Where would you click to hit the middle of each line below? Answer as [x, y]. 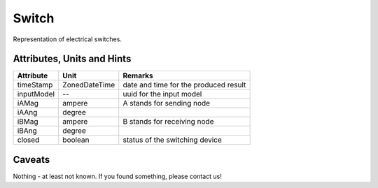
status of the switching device [172, 140]
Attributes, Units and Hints [72, 59]
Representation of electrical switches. [68, 39]
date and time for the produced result [184, 85]
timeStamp [35, 85]
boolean [76, 140]
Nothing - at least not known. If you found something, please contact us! [117, 176]
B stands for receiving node [168, 122]
